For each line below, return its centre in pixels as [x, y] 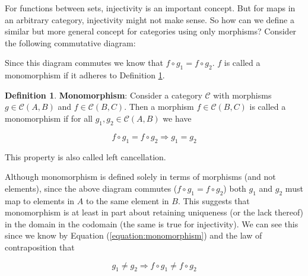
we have [177, 118]
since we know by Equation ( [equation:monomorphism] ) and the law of [134, 235]
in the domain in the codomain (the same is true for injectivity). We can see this [152, 223]
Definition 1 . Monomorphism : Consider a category [104, 95]
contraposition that [40, 247]
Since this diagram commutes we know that [84, 63]
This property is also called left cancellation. [85, 156]
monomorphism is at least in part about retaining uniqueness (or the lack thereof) [154, 212]
